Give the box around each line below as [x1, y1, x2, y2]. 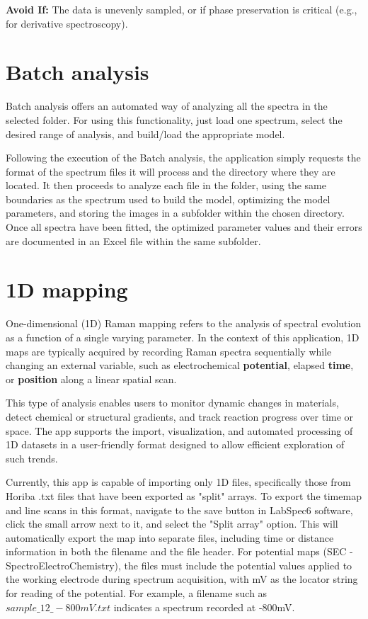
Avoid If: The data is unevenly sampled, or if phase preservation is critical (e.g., [6, 2, 357, 16]
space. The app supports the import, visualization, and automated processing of [6, 423, 353, 438]
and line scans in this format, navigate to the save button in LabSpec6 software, [6, 502, 353, 517]
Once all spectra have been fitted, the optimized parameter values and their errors [6, 220, 362, 234]
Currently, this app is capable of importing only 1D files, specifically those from [6, 475, 351, 489]
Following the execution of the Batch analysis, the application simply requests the [6, 150, 361, 165]
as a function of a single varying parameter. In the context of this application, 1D [6, 329, 360, 344]
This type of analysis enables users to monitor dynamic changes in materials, [6, 395, 339, 410]
